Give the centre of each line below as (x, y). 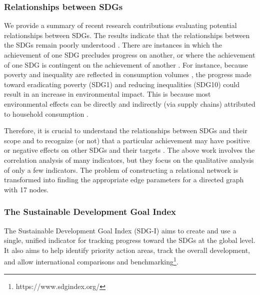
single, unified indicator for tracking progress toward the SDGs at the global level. (130, 240)
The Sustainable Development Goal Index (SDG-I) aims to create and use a (120, 230)
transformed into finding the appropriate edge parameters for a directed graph (124, 180)
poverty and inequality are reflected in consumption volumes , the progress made (128, 74)
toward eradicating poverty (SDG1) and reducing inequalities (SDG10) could (122, 84)
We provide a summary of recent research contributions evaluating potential (120, 25)
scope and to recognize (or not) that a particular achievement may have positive (127, 140)
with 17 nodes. (26, 189)
